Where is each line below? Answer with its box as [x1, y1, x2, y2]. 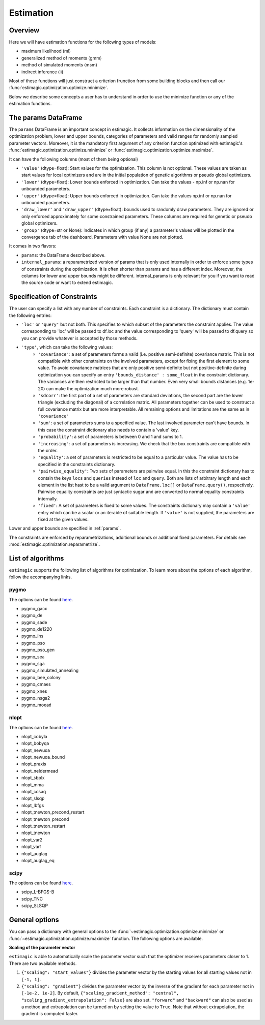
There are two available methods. [9, 960, 77, 966]
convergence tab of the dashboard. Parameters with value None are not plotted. [21, 234, 184, 240]
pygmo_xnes [21, 688, 47, 694]
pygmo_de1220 [21, 626, 53, 632]
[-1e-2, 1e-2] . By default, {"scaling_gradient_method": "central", [21, 990, 179, 996]
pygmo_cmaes [21, 682, 51, 687]
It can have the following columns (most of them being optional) [9, 156, 138, 162]
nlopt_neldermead [21, 768, 58, 774]
